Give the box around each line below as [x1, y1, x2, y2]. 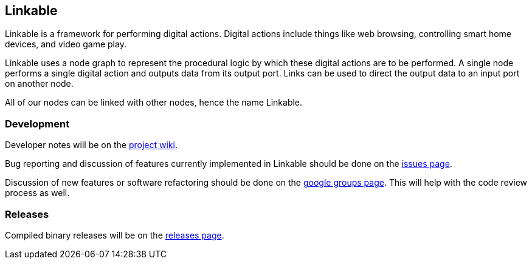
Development [5, 117, 70, 130]
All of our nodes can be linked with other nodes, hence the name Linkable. [5, 97, 303, 108]
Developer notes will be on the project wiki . [5, 140, 178, 151]
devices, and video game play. [5, 39, 126, 50]
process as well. [5, 188, 70, 198]
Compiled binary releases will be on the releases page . [5, 229, 224, 240]
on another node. [5, 78, 74, 89]
